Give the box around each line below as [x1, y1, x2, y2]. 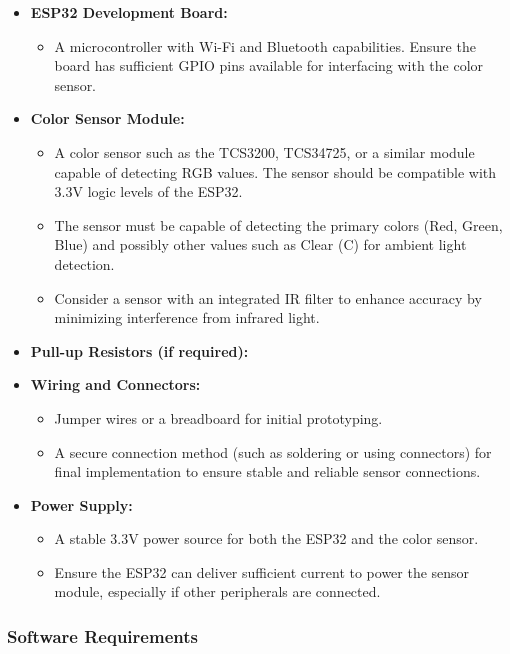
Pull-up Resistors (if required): [30, 340, 249, 361]
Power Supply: [30, 494, 133, 515]
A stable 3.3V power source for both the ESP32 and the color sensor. [54, 528, 479, 549]
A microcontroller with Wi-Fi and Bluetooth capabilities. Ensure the [54, 35, 476, 56]
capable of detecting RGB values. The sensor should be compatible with [54, 161, 497, 182]
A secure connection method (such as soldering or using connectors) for [54, 441, 492, 462]
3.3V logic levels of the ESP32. [54, 181, 243, 202]
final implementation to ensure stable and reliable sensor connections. [54, 461, 481, 482]
